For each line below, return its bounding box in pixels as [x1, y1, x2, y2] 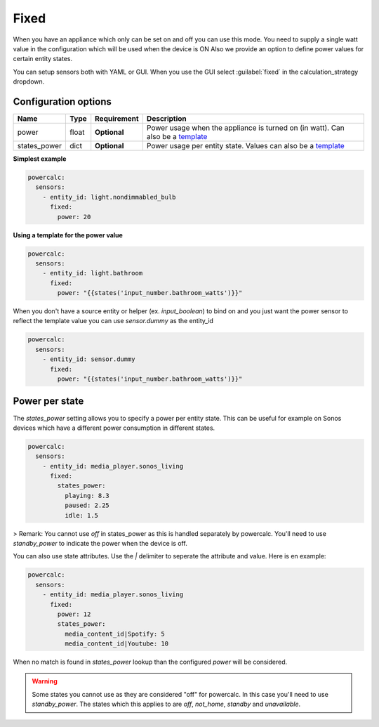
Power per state [13, 395, 84, 407]
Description [146, 114, 187, 124]
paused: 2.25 [64, 502, 110, 509]
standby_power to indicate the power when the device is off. [13, 539, 187, 547]
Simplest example [13, 155, 67, 163]
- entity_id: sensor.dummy [42, 355, 136, 363]
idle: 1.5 [64, 511, 98, 519]
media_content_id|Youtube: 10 [64, 640, 168, 648]
